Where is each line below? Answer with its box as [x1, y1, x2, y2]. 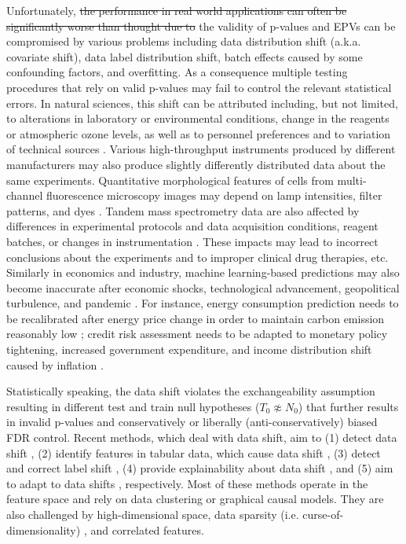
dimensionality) [6, 521, 81, 538]
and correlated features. [90, 521, 204, 538]
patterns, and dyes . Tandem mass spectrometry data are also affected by [6, 202, 360, 219]
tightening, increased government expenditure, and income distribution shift [6, 341, 372, 358]
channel [6, 187, 43, 204]
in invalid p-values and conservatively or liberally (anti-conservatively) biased [6, 414, 378, 430]
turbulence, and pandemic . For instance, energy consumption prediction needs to [6, 295, 399, 311]
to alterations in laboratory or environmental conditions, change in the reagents [6, 110, 390, 127]
